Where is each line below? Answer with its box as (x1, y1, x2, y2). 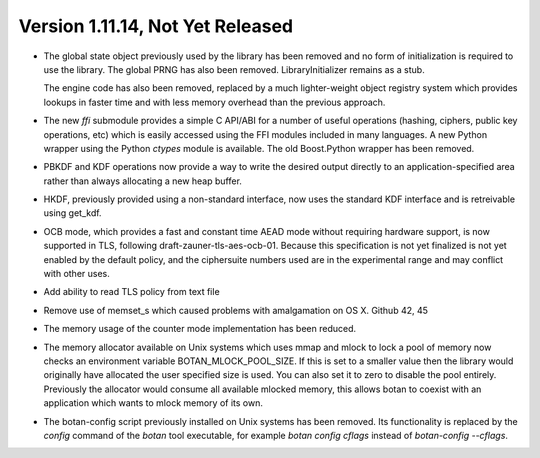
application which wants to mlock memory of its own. (43, 397, 264, 409)
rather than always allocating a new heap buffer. (43, 175, 242, 187)
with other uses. (43, 268, 110, 280)
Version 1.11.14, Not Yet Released (18, 15, 294, 37)
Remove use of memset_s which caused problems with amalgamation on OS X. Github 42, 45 (43, 304, 429, 316)
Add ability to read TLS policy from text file (43, 286, 220, 298)
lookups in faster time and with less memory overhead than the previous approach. (43, 96, 386, 108)
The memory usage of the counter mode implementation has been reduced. (43, 323, 357, 335)
